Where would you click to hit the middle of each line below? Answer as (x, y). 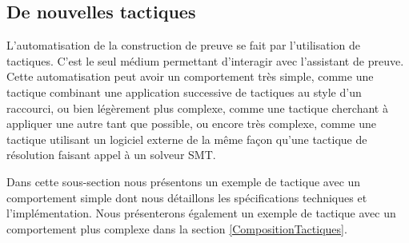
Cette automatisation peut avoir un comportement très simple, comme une (190, 76)
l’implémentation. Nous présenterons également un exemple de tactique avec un (201, 213)
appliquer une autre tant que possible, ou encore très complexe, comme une (191, 123)
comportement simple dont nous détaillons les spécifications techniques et (187, 197)
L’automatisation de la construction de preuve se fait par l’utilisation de (184, 45)
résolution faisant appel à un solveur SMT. (111, 155)
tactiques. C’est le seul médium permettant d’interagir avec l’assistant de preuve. (205, 60)
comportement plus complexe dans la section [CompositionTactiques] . (177, 228)
